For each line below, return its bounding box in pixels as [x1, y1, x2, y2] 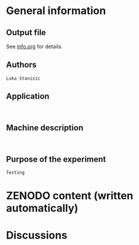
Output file [6, 28, 46, 38]
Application [6, 91, 50, 101]
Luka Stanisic [6, 75, 41, 81]
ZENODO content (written [6, 189, 134, 203]
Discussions [6, 229, 67, 241]
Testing [6, 170, 25, 176]
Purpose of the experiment [6, 154, 107, 164]
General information [6, 4, 106, 18]
